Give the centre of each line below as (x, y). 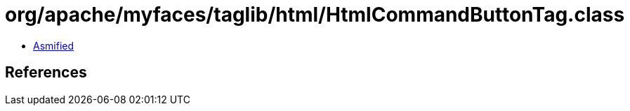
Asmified (54, 45)
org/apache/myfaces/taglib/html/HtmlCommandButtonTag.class (315, 15)
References (46, 73)
